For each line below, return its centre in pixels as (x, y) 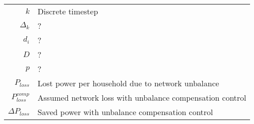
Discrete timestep (68, 11)
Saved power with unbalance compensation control (125, 112)
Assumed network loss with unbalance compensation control (142, 97)
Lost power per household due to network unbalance (128, 83)
